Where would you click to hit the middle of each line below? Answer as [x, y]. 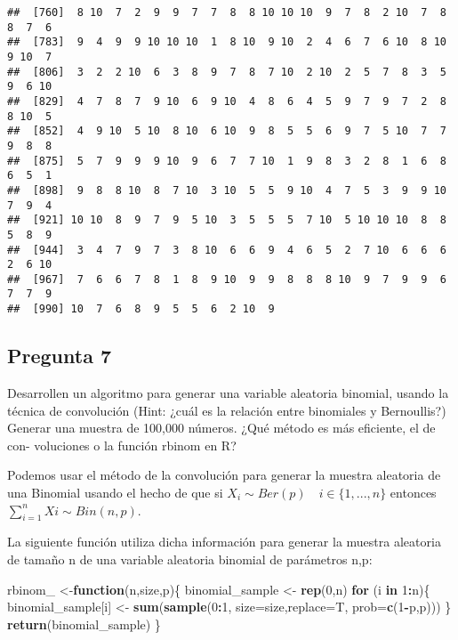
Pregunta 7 [60, 356]
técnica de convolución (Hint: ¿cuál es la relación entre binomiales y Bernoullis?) [227, 410]
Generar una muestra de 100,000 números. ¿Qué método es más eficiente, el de [221, 428]
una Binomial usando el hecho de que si [115, 492]
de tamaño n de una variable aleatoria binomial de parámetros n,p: [190, 559]
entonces [413, 492]
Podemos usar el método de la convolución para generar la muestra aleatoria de [224, 475]
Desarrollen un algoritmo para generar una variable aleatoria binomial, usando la [228, 392]
